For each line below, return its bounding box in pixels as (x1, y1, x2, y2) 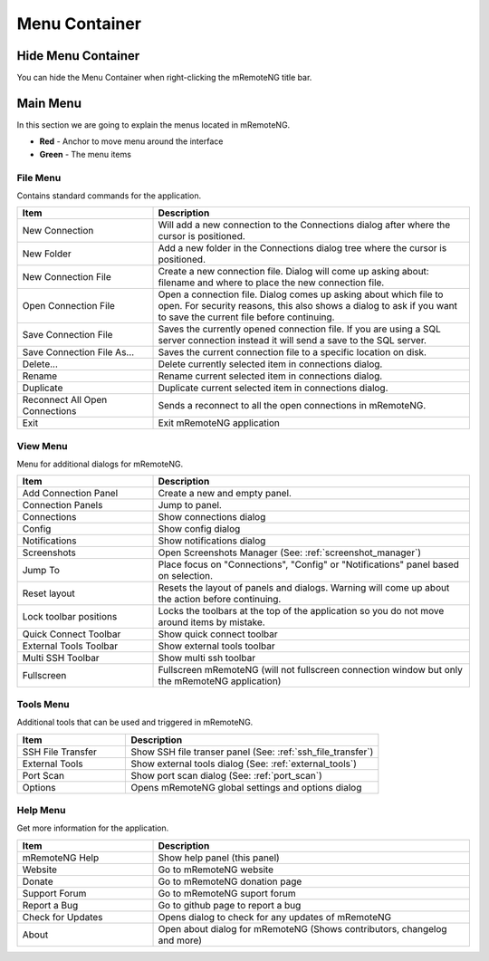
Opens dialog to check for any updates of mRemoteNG (158, 910, 392, 923)
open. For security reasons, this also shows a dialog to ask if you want (158, 300, 457, 312)
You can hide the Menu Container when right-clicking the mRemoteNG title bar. (16, 72, 312, 83)
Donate (22, 875, 53, 888)
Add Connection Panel (22, 487, 119, 500)
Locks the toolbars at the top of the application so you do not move (158, 605, 445, 618)
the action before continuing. (158, 593, 282, 606)
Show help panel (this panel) (158, 851, 280, 864)
